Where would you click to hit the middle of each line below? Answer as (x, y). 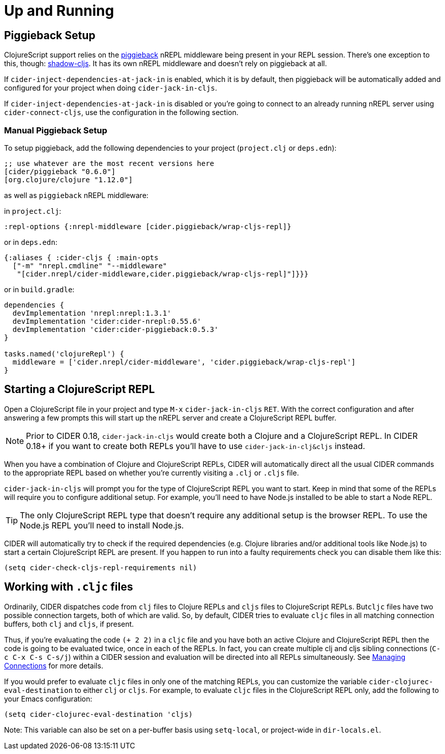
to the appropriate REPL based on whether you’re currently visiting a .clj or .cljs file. (152, 472)
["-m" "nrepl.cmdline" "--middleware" (90, 266)
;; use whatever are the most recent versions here (109, 163)
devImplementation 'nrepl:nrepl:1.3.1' (92, 313)
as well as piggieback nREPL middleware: (76, 195)
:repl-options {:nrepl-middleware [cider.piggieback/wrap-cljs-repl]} (148, 226)
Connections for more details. (54, 665)
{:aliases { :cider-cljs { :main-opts (81, 257)
